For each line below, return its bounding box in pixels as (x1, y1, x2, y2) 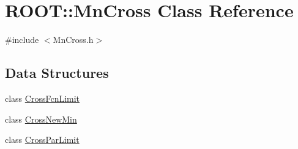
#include (5, 33, 39, 46)
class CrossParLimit (5, 133, 80, 146)
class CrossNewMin (5, 112, 77, 125)
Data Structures (5, 63, 109, 82)
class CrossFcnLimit (5, 91, 80, 104)
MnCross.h (53, 33, 94, 46)
